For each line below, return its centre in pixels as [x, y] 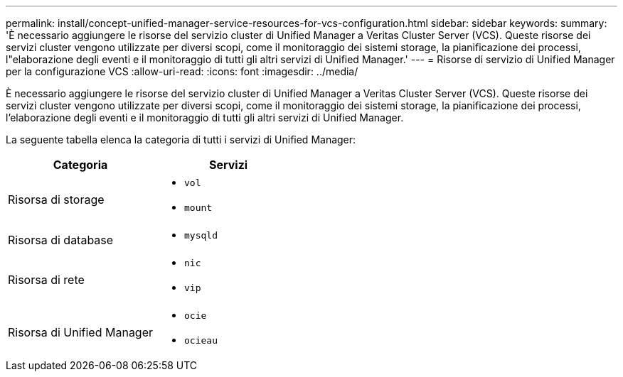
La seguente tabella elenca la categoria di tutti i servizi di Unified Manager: [181, 140]
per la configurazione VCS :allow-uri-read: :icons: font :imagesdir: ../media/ [182, 71]
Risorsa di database [61, 240]
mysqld [201, 235]
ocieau [201, 340]
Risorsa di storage [56, 200]
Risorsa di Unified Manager [81, 332]
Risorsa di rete [46, 280]
